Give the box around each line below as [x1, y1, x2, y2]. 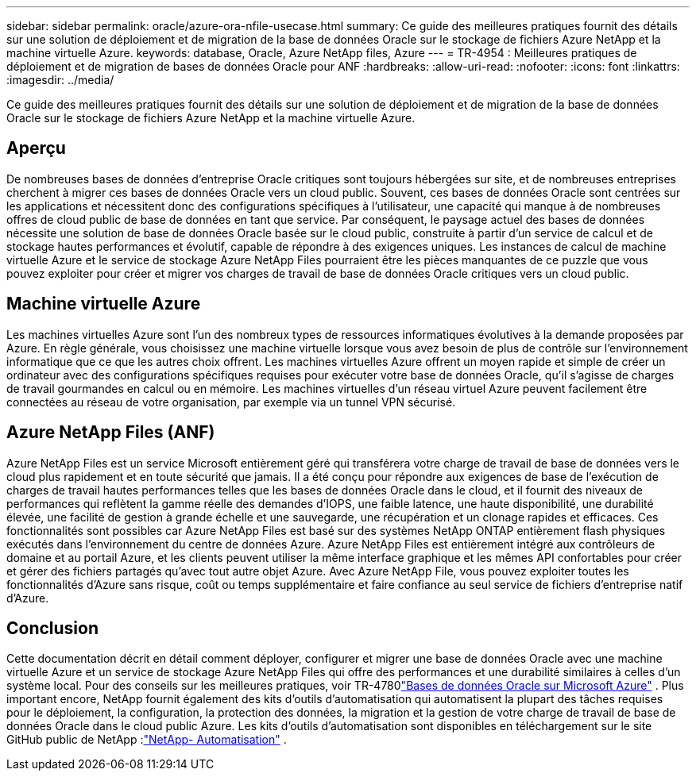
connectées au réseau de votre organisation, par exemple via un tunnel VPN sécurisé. [6, 394, 456, 409]
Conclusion [6, 617, 99, 638]
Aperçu [6, 138, 66, 159]
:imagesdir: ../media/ [6, 73, 114, 87]
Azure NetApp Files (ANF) [6, 422, 215, 443]
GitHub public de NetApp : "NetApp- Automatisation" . [6, 733, 287, 747]
